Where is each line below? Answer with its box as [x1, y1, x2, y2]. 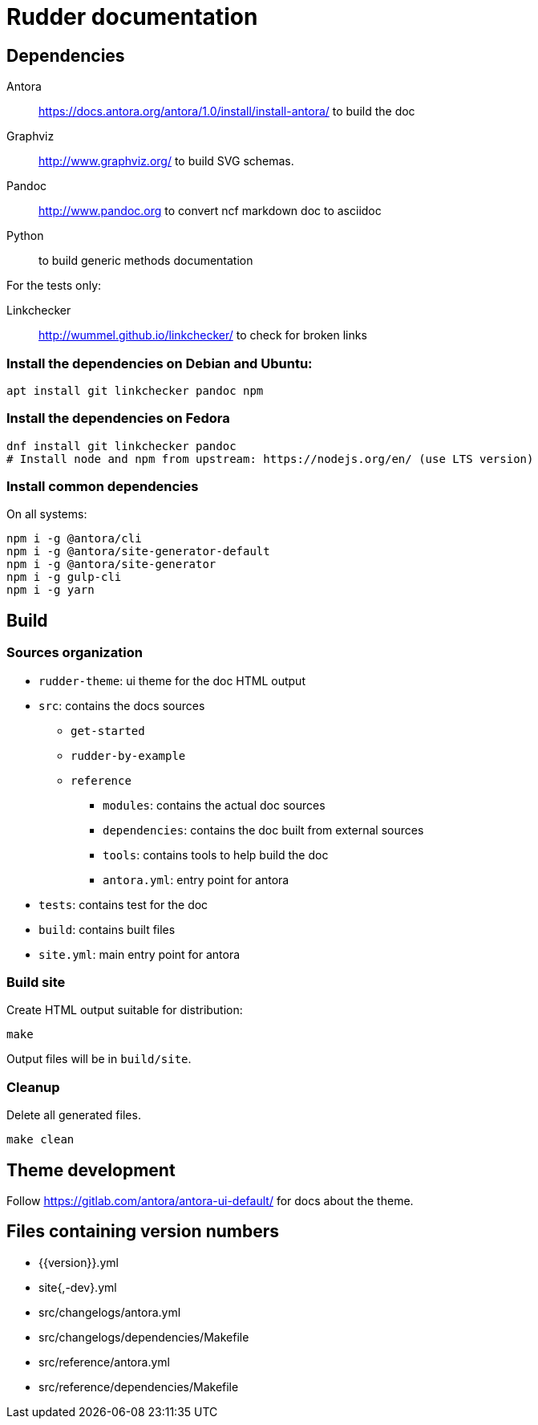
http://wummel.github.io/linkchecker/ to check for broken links [38, 328, 367, 343]
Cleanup [6, 1078, 60, 1095]
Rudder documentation [6, 3, 258, 30]
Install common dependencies [6, 478, 199, 495]
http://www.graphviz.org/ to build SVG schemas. [38, 154, 294, 168]
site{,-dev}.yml [38, 1280, 117, 1294]
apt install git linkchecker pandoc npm [6, 384, 264, 397]
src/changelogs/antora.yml [38, 1305, 181, 1319]
